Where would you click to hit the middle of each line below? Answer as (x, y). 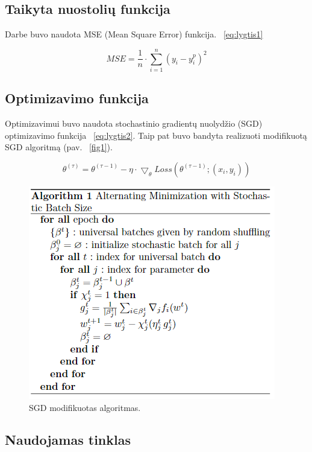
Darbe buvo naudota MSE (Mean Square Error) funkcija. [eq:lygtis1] (134, 34)
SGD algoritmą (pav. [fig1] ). (59, 147)
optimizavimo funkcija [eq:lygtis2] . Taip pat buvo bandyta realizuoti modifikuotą (156, 135)
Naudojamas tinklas (68, 440)
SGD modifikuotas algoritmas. (85, 407)
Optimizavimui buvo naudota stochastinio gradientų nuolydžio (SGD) (134, 123)
